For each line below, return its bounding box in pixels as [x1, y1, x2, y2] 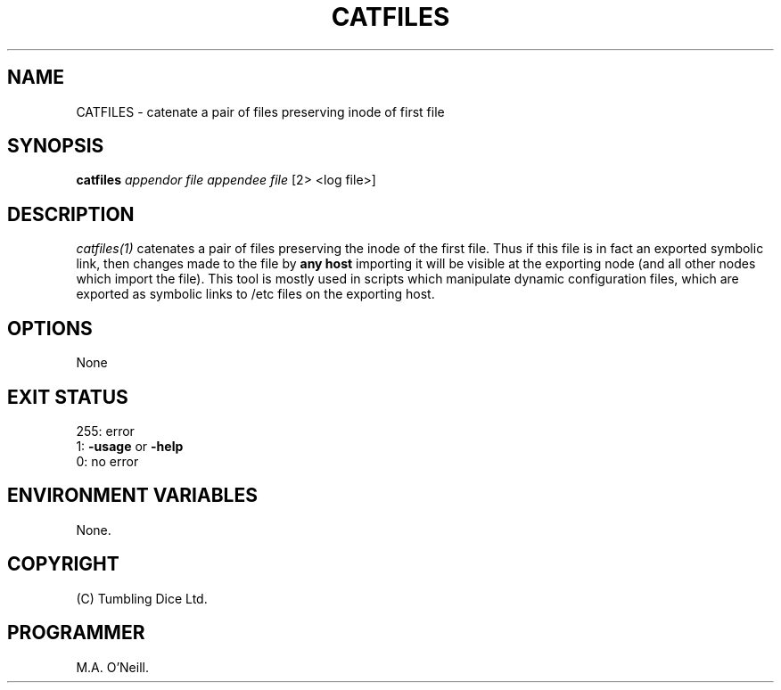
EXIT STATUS [7, 385, 128, 408]
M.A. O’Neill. [76, 659, 149, 675]
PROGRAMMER [7, 621, 145, 645]
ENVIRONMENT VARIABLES [7, 484, 258, 507]
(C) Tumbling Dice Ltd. [76, 590, 208, 606]
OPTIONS [7, 316, 93, 340]
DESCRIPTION [7, 202, 135, 226]
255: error [76, 423, 135, 439]
